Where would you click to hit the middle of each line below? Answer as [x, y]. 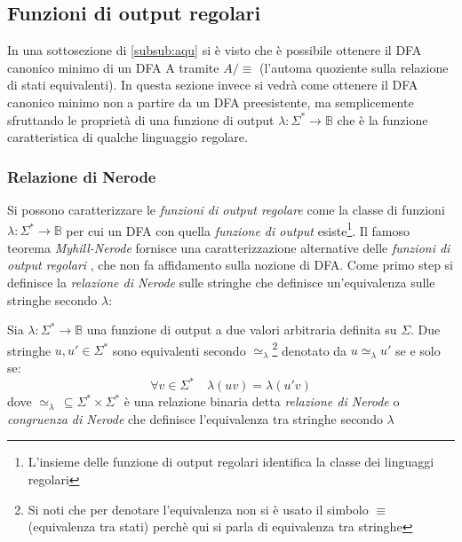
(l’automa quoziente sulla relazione [354, 67]
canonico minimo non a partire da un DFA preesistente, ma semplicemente [211, 102]
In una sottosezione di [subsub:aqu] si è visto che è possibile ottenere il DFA [215, 50]
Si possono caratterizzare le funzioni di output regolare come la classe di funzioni [226, 209]
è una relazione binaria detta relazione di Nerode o [262, 401]
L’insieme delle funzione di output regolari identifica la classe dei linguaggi [231, 462]
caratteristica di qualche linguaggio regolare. [127, 137]
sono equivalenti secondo [179, 350]
